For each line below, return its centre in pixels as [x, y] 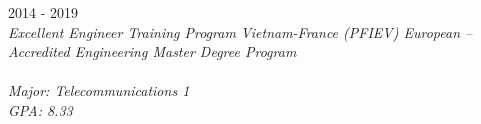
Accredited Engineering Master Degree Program [152, 51]
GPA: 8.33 [40, 109]
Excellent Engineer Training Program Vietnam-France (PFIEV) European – [240, 31]
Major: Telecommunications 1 [99, 90]
